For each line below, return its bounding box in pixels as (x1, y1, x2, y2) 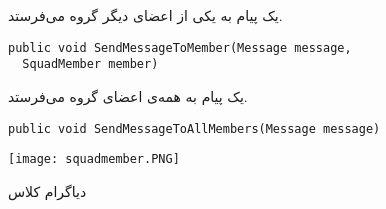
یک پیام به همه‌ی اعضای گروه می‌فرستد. (8, 85, 248, 106)
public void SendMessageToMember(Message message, (8, 40, 352, 55)
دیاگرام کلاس (8, 180, 87, 201)
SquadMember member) (22, 57, 159, 72)
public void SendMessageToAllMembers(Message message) (8, 121, 381, 136)
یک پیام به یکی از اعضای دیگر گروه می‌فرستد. (8, 5, 283, 25)
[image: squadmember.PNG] (8, 152, 180, 167)
